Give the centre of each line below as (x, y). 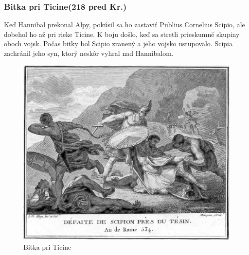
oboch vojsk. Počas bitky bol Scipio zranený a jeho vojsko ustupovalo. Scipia (118, 43)
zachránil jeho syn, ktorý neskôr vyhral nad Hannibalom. (89, 53)
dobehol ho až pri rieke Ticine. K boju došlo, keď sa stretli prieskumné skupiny (122, 34)
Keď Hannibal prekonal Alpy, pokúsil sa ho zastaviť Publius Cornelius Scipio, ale (124, 25)
